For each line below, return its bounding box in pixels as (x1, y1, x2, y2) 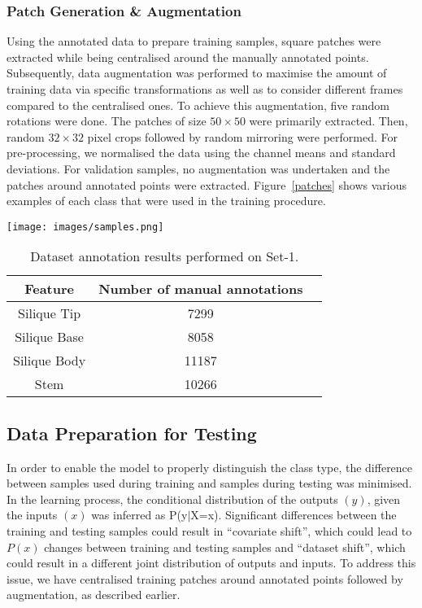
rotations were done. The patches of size (7, 112, 207, 129)
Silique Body (13, 351, 86, 370)
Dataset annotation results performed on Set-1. (30, 247, 299, 266)
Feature (24, 279, 74, 299)
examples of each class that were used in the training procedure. (7, 192, 326, 209)
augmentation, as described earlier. (7, 586, 181, 603)
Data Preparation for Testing (7, 420, 257, 445)
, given (367, 490, 401, 507)
